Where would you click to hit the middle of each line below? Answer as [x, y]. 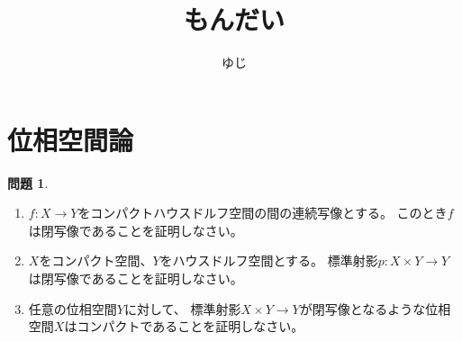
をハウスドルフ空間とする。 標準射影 [269, 260]
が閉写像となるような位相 [375, 308]
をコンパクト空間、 [96, 260]
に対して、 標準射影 [182, 308]
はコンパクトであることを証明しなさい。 [184, 326]
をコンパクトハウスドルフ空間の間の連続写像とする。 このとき [263, 213]
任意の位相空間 [72, 308]
